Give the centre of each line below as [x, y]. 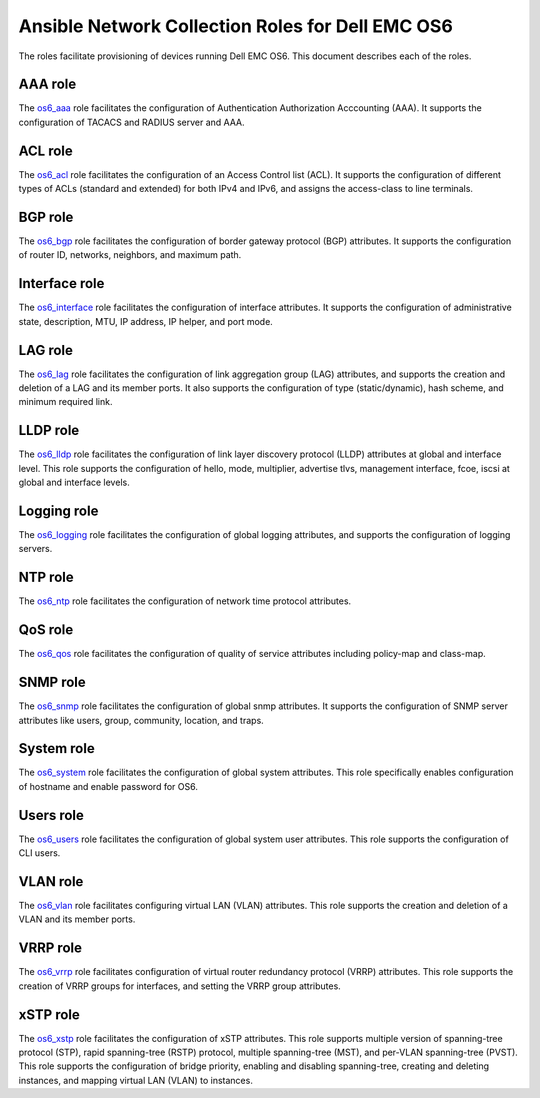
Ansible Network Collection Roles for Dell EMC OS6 [236, 26]
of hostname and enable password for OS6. [108, 786]
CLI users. [39, 853]
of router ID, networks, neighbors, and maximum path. [130, 255]
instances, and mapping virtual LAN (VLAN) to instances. [136, 1080]
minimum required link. [65, 402]
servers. [35, 549]
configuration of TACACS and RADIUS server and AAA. [131, 122]
